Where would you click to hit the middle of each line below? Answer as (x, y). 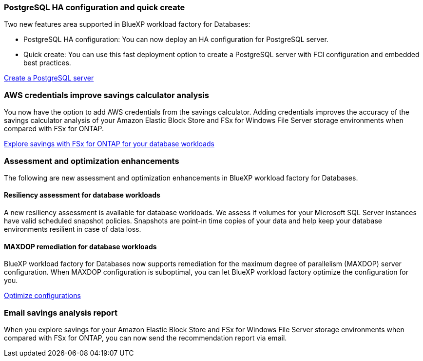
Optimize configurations (42, 296)
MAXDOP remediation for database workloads (80, 246)
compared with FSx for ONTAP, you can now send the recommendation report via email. (145, 338)
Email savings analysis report (61, 312)
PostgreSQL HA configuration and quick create (95, 7)
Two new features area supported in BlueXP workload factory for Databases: (127, 24)
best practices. (47, 63)
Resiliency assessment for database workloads (82, 195)
